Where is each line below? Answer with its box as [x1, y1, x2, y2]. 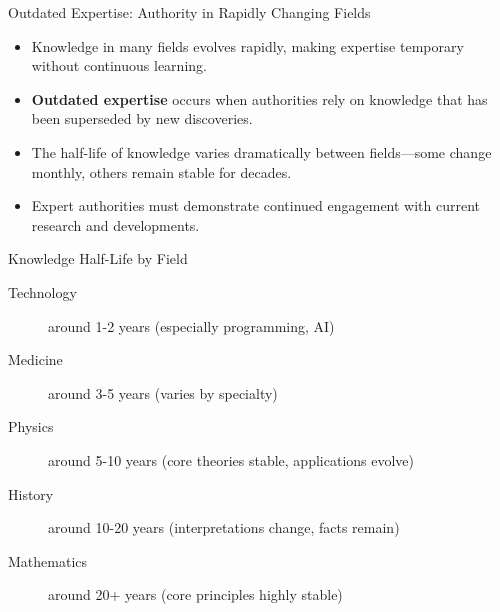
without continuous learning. [31, 55, 207, 76]
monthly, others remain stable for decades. [31, 161, 292, 182]
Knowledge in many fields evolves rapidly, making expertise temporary [31, 35, 464, 56]
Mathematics [8, 550, 88, 571]
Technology [8, 281, 77, 302]
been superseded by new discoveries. [31, 108, 253, 129]
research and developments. [31, 214, 200, 235]
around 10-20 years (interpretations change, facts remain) [48, 517, 400, 538]
